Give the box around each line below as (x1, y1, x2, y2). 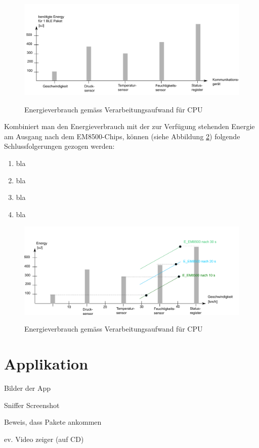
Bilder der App (4, 383, 51, 393)
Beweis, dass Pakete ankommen (4, 417, 102, 427)
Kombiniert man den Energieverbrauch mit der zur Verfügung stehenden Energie (4, 121, 255, 132)
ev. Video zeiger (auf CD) (4, 433, 84, 444)
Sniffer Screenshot (4, 399, 60, 410)
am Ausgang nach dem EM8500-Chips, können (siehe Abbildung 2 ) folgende (4, 131, 240, 141)
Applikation (4, 353, 89, 374)
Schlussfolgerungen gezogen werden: (4, 141, 115, 151)
